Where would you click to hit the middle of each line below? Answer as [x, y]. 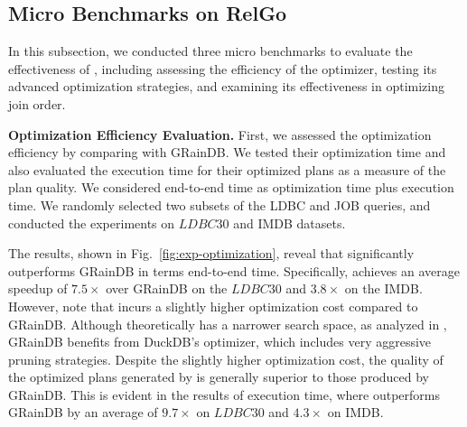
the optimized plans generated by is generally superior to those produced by [219, 377]
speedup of [38, 288]
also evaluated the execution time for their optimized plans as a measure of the [227, 169]
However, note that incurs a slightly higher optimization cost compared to [213, 306]
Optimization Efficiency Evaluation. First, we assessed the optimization [220, 134]
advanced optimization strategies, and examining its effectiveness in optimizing [227, 86]
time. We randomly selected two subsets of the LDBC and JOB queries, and [219, 204]
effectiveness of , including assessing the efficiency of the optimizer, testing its [223, 68]
